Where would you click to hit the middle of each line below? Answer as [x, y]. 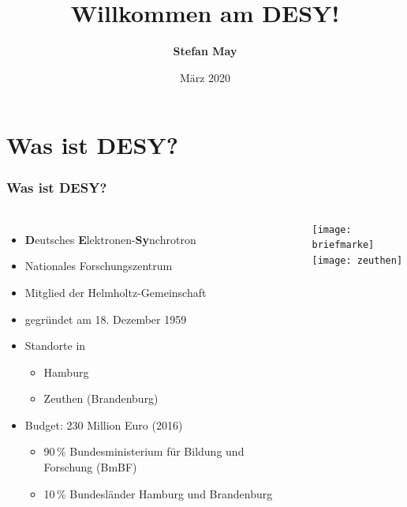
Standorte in [55, 346]
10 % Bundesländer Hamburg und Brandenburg [158, 493]
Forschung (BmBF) [90, 467]
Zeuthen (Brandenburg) [101, 398]
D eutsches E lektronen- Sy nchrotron [110, 239]
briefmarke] [343, 245]
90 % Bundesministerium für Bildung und [144, 451]
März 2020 [205, 77]
